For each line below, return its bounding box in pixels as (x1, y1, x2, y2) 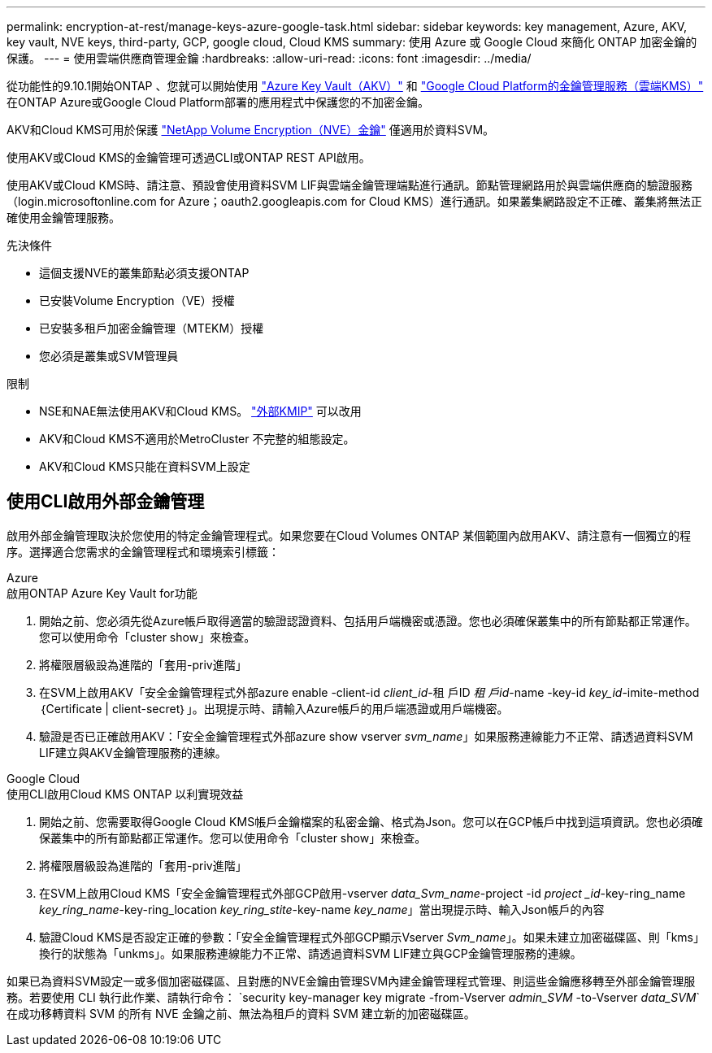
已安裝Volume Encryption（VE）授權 (39, 294, 235, 307)
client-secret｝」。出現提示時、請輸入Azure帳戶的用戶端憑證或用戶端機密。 (111, 701, 509, 716)
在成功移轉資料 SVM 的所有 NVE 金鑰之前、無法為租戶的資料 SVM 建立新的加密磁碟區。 (7, 1006, 475, 1020)
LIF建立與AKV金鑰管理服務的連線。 (39, 745, 227, 759)
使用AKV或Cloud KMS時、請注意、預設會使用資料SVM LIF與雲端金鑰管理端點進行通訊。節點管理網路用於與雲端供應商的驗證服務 (7, 178, 692, 192)
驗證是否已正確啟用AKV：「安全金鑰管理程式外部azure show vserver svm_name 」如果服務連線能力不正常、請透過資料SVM (39, 729, 693, 743)
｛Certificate (39, 701, 102, 716)
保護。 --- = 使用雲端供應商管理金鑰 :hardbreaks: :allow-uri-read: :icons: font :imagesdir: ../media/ (7, 51, 532, 65)
